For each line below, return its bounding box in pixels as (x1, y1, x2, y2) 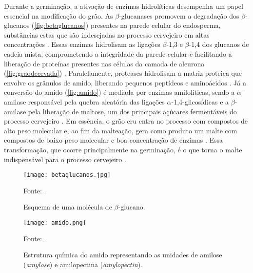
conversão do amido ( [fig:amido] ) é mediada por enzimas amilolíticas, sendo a (4, 87, 235, 97)
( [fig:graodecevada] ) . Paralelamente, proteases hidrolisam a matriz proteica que (4, 68, 242, 78)
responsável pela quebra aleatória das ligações (28, 96, 165, 106)
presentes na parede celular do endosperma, (90, 20, 221, 30)
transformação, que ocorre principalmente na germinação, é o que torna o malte (4, 144, 242, 154)
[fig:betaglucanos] (34, 20, 86, 30)
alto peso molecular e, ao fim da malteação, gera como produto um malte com (4, 125, 237, 135)
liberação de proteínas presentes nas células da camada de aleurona (4, 58, 205, 68)
